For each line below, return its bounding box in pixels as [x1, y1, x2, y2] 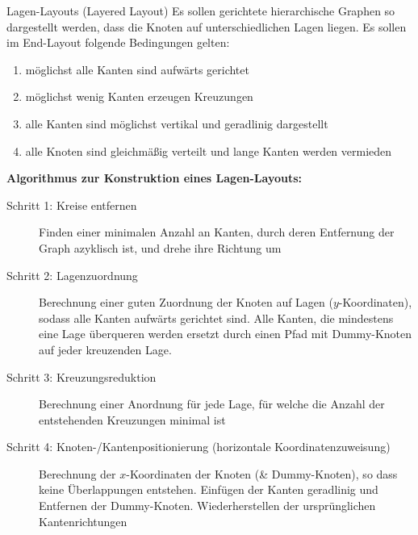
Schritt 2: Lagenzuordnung [6, 266, 138, 283]
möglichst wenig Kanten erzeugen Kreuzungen [25, 88, 253, 105]
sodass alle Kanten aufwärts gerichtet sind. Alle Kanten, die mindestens [39, 309, 394, 326]
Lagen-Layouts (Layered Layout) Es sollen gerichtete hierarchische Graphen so [6, 2, 395, 19]
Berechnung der [39, 465, 116, 482]
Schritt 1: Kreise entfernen [6, 196, 137, 213]
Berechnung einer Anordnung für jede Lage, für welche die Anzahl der [39, 395, 385, 412]
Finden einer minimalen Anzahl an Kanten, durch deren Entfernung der [39, 224, 395, 240]
